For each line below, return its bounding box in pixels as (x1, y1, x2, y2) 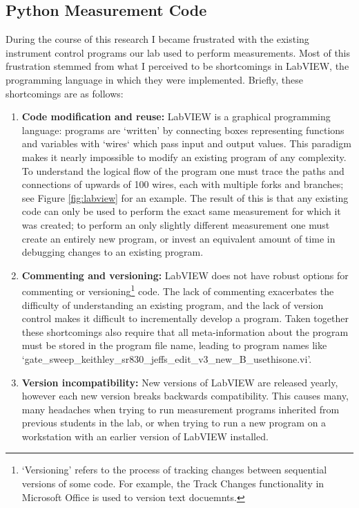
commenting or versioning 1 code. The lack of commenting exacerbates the (21, 282, 334, 298)
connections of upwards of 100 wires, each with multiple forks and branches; (21, 177, 344, 191)
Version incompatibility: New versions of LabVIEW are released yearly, (21, 375, 338, 389)
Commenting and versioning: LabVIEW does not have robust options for (21, 267, 349, 282)
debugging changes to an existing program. (21, 245, 204, 259)
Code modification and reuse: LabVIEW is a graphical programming (21, 109, 331, 124)
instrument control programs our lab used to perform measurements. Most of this (6, 45, 351, 59)
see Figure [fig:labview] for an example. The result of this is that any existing (21, 190, 349, 205)
